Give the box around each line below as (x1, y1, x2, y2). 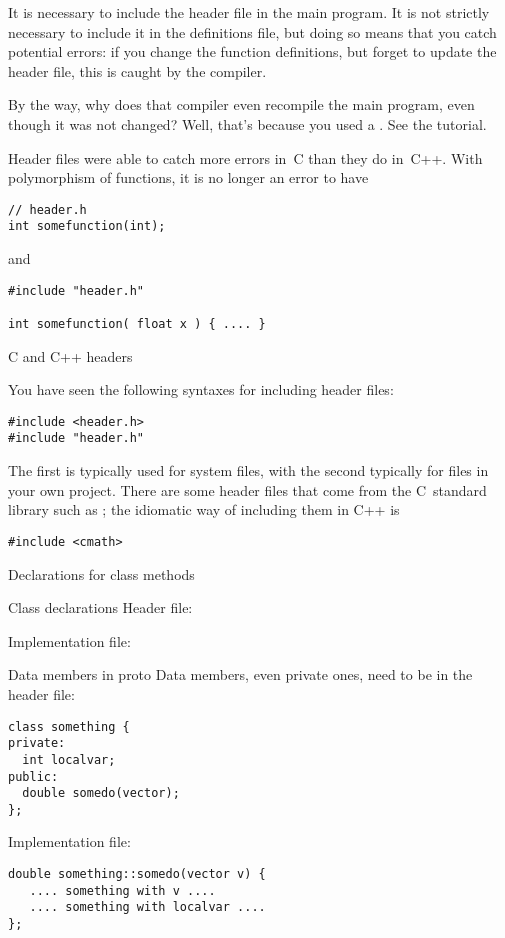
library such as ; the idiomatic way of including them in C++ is (8, 499, 400, 520)
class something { (8, 719, 130, 734)
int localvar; (22, 752, 116, 767)
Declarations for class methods (8, 563, 195, 584)
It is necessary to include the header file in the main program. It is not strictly (8, 2, 490, 22)
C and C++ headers (8, 345, 133, 366)
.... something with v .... (29, 883, 216, 898)
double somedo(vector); (22, 786, 180, 801)
